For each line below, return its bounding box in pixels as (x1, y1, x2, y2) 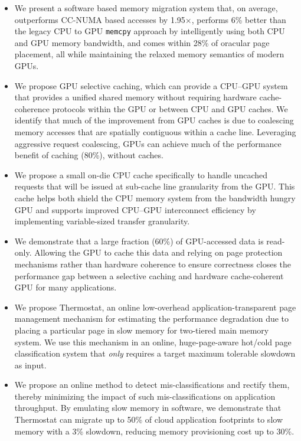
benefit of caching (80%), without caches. (14, 149, 163, 161)
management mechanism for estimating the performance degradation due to (14, 312, 289, 325)
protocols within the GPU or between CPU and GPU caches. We (52, 102, 288, 115)
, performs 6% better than (191, 13, 286, 25)
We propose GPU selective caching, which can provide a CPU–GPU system (14, 79, 288, 92)
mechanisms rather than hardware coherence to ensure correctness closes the (14, 257, 292, 270)
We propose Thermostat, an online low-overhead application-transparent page (14, 300, 296, 313)
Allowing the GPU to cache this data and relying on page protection (34, 246, 283, 259)
